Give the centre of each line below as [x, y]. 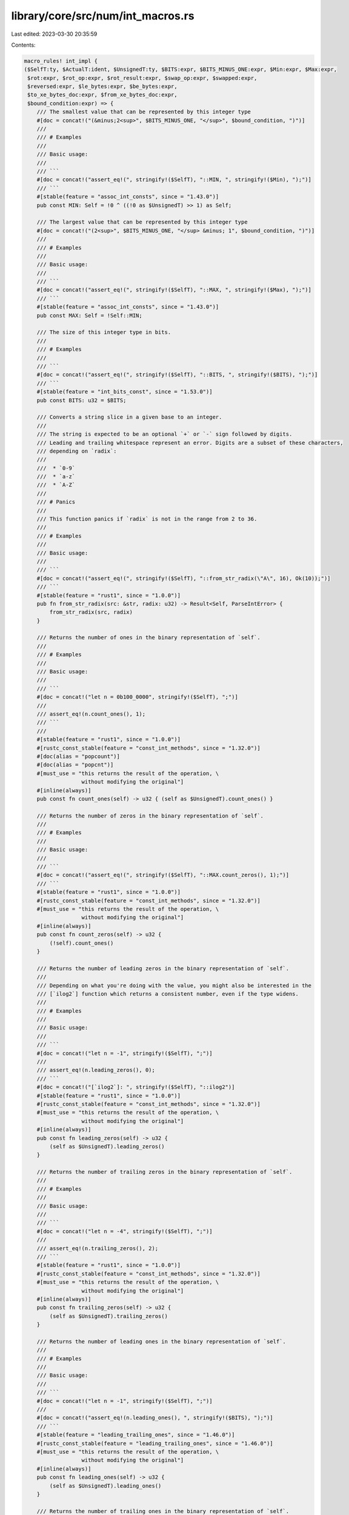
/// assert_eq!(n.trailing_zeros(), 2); [98, 1248]
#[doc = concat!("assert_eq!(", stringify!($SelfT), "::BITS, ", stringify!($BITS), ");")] [177, 375]
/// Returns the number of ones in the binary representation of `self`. [148, 638]
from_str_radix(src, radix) [91, 612]
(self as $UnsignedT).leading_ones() [105, 1486]
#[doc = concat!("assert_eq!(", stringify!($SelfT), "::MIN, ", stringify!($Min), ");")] [174, 180]
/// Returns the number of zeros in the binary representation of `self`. [150, 816]
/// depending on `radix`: [77, 451]
